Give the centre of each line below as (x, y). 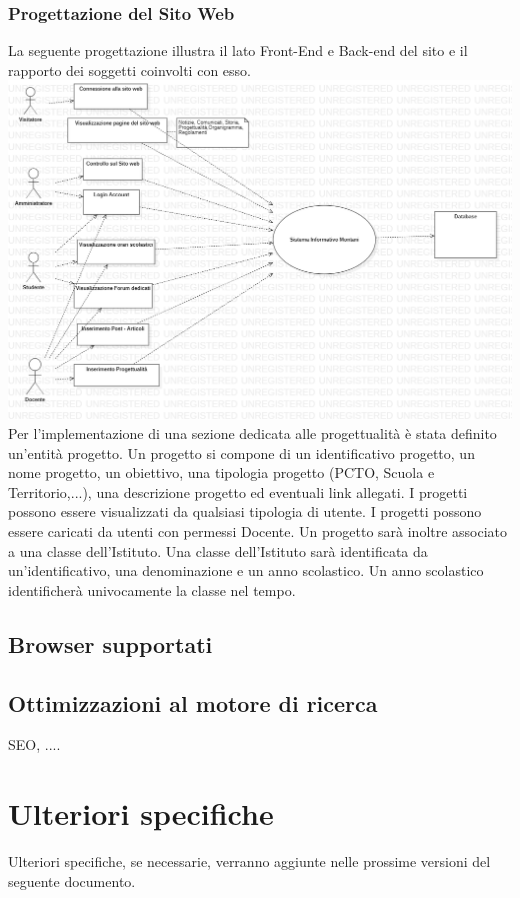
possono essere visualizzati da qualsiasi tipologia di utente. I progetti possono (245, 511)
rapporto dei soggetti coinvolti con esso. (129, 69)
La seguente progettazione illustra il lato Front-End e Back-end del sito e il (238, 50)
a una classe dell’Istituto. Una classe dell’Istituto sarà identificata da (218, 550)
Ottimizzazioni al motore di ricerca (193, 702)
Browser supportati (110, 643)
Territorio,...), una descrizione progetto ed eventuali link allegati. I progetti (238, 491)
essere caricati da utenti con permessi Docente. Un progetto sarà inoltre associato (258, 531)
